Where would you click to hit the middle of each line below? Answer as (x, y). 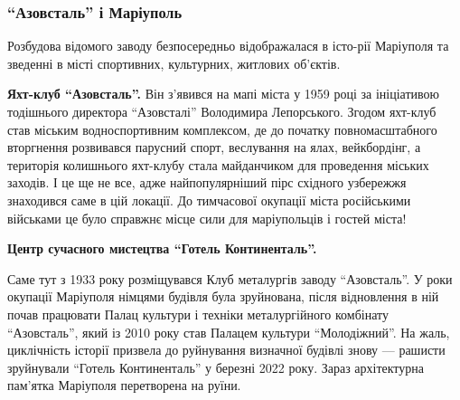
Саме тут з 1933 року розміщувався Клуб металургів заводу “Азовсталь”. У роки (230, 278)
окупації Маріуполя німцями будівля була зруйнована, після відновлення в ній (223, 296)
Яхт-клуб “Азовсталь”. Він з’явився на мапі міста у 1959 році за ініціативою (224, 94)
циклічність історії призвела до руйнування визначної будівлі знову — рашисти (226, 350)
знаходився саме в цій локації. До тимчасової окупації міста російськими (209, 200)
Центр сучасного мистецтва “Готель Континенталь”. (162, 248)
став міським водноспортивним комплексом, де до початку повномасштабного (222, 129)
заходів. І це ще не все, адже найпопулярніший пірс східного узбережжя (207, 182)
